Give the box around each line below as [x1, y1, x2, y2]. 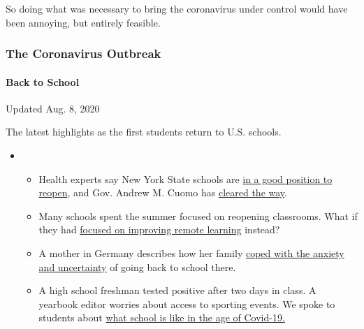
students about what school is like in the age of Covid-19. [38, 310, 285, 325]
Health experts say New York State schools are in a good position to [38, 171, 333, 186]
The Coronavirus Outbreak [6, 45, 161, 62]
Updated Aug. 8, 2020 [6, 101, 100, 115]
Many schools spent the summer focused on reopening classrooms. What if [38, 208, 358, 223]
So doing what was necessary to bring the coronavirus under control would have [6, 1, 348, 15]
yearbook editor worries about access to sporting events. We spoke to [38, 296, 335, 311]
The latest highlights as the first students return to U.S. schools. [6, 124, 282, 139]
